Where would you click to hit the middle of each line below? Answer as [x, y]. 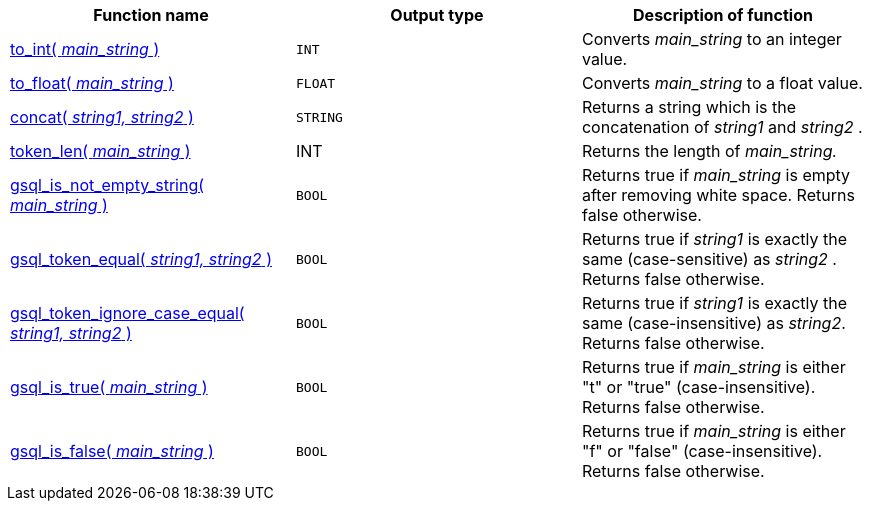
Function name [151, 15]
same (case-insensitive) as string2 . [713, 323]
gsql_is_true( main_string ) [109, 387]
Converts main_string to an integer [711, 39]
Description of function [723, 15]
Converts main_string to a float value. [722, 83]
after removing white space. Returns [718, 195]
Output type [437, 15]
